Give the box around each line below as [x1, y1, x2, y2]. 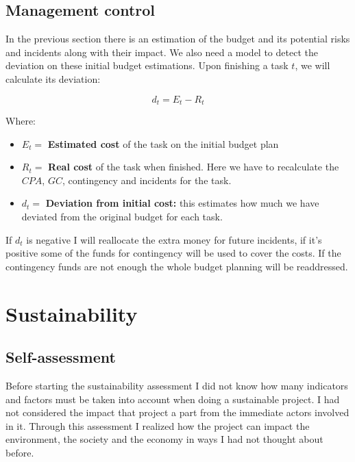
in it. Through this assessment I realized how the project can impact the [5, 418, 310, 433]
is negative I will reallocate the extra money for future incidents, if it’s [26, 232, 322, 246]
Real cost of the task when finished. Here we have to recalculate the [48, 159, 339, 174]
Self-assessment [5, 346, 116, 368]
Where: [5, 114, 36, 128]
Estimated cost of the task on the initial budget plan [47, 136, 279, 151]
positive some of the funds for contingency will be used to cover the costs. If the [5, 246, 341, 260]
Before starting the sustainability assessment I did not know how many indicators [5, 378, 348, 392]
